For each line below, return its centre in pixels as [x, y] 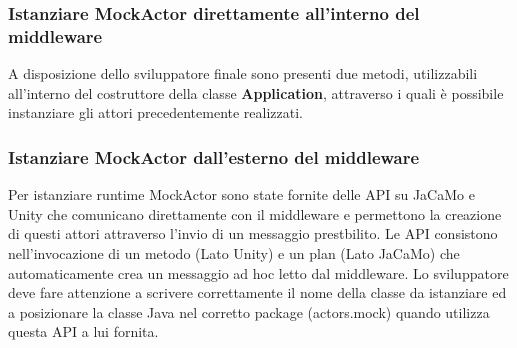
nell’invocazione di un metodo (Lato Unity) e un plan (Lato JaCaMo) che [234, 252]
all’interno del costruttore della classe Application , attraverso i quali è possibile [256, 92]
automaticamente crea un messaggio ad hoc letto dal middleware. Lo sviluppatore [258, 272]
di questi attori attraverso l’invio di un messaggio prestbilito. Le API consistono [253, 233]
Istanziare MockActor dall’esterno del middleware [214, 156]
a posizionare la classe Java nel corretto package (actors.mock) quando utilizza [249, 311]
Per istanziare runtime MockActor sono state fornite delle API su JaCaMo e [241, 194]
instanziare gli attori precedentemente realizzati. [155, 112]
